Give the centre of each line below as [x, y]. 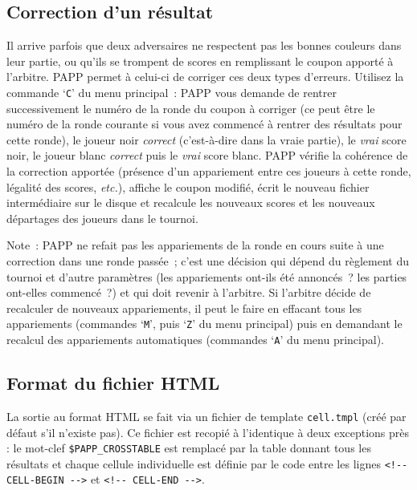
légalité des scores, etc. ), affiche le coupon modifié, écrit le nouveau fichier [188, 186]
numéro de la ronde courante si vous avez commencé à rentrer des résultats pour [204, 124]
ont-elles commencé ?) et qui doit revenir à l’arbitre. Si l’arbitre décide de [189, 292]
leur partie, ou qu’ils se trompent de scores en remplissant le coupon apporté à [200, 61]
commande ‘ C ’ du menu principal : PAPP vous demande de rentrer [172, 92]
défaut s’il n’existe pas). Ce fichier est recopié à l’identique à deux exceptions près [208, 432]
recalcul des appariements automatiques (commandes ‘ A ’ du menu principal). [195, 340]
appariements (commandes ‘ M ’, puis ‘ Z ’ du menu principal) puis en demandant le [204, 324]
